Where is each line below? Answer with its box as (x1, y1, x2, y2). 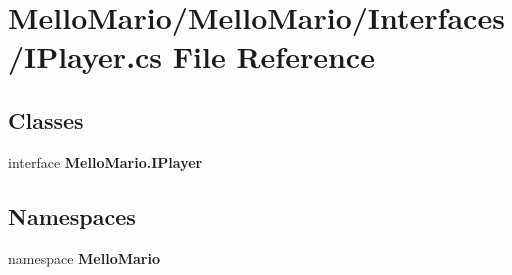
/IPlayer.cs (8, 36, 163, 77)
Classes (8, 104, 84, 135)
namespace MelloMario (8, 247, 160, 268)
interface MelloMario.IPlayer (8, 151, 203, 172)
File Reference (172, 36, 375, 77)
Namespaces (8, 200, 136, 231)
